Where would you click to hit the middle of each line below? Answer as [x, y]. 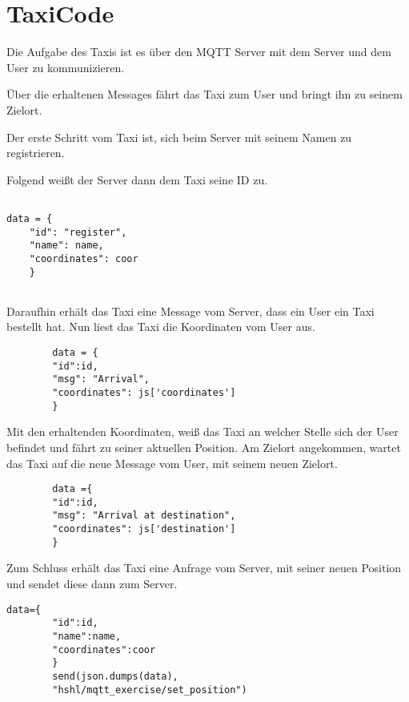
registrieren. [36, 153]
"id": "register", [78, 232]
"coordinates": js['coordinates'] [144, 393]
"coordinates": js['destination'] [144, 529]
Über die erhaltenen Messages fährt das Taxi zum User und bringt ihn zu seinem [204, 94]
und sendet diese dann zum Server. [92, 583]
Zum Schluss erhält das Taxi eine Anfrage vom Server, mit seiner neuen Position [204, 568]
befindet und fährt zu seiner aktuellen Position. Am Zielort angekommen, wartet [204, 447]
